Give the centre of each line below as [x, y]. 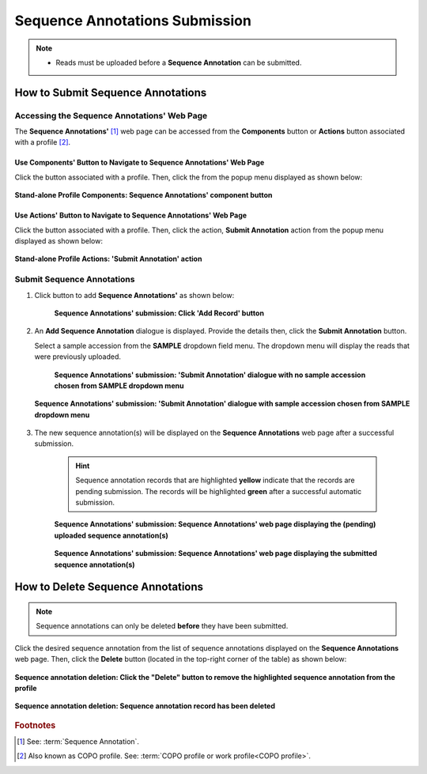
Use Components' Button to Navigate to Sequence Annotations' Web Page [140, 163]
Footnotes [35, 725]
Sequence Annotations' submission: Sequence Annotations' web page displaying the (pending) [215, 524]
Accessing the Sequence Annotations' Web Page [111, 115]
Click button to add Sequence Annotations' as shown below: [134, 295]
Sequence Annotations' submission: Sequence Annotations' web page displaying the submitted [215, 553]
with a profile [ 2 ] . [43, 142]
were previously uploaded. [78, 357]
